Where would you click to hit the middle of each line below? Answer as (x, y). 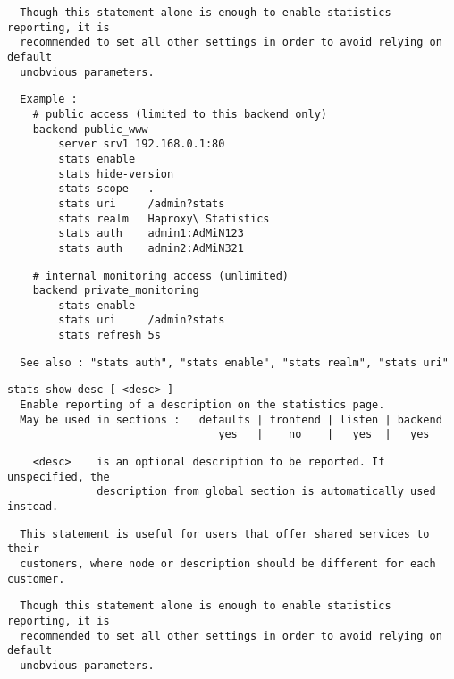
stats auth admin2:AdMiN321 (151, 248)
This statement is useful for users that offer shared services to (225, 534)
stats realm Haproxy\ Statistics (164, 218)
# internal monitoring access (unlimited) (160, 276)
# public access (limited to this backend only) (180, 114)
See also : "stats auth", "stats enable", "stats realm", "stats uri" (234, 362)
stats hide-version (116, 174)
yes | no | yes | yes (324, 435)
